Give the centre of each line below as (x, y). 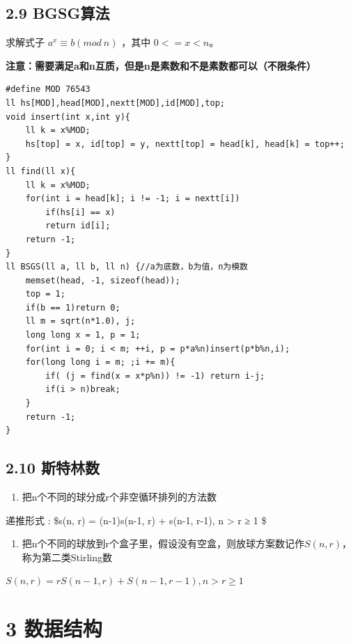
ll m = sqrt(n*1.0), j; (80, 321)
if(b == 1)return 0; (73, 307)
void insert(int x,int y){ (68, 117)
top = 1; (45, 294)
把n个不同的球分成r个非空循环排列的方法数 (119, 497)
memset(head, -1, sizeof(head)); (103, 280)
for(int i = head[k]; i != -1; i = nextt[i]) (133, 199)
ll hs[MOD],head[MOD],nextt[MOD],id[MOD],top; (115, 103)
